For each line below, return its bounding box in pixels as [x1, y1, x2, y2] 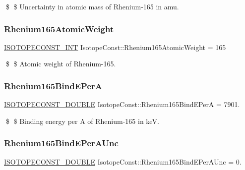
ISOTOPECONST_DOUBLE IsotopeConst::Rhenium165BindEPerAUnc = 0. [4, 156, 242, 167]
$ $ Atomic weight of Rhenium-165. [5, 58, 116, 69]
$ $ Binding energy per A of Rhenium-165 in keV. [5, 115, 159, 126]
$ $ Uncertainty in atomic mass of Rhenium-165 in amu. [5, 1, 179, 11]
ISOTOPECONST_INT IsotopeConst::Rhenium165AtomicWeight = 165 [4, 42, 226, 52]
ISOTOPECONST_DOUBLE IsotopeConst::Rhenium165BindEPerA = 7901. [4, 99, 240, 110]
